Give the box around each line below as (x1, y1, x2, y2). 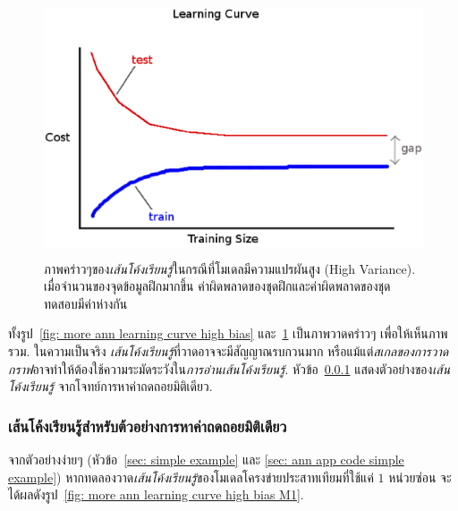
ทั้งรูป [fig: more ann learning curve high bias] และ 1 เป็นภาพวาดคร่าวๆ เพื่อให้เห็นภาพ (8, 324, 448, 343)
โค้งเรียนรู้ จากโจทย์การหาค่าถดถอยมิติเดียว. (8, 377, 213, 396)
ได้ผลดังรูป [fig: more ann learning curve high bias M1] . (8, 485, 304, 504)
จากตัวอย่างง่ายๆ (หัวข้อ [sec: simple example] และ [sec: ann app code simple (8, 449, 404, 468)
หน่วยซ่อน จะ (388, 467, 452, 486)
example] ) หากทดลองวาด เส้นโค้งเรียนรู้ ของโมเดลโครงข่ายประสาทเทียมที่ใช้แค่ (8, 467, 374, 486)
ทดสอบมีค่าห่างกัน (44, 294, 128, 312)
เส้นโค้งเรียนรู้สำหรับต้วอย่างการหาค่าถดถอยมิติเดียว (8, 414, 287, 437)
